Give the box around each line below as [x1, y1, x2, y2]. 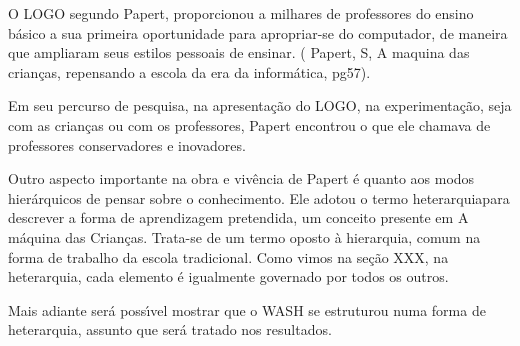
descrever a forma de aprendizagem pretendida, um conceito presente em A [8, 207, 469, 228]
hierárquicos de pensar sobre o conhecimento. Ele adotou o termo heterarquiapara [8, 187, 510, 208]
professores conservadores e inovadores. [8, 134, 246, 155]
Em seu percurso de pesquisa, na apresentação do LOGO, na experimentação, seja [8, 95, 512, 116]
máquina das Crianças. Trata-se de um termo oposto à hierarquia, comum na [8, 226, 481, 247]
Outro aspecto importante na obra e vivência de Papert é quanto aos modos [8, 168, 475, 189]
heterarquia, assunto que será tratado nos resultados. [8, 319, 332, 340]
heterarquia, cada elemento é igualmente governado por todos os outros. [8, 266, 449, 287]
